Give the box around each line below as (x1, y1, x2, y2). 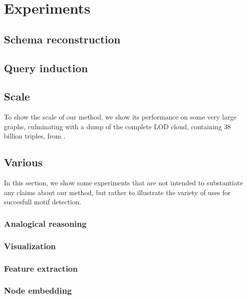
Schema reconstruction (4, 31, 121, 46)
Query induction (4, 60, 88, 75)
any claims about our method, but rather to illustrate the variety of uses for (4, 187, 231, 197)
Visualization (4, 239, 56, 252)
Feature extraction (4, 262, 78, 274)
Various (4, 155, 43, 170)
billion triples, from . (4, 131, 66, 141)
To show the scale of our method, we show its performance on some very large (4, 112, 237, 122)
